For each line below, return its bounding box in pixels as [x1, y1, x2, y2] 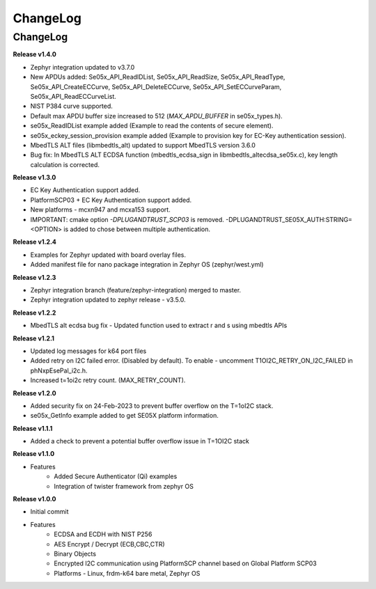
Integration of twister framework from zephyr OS [54, 482, 194, 490]
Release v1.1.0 [13, 450, 55, 458]
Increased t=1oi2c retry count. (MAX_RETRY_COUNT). [30, 376, 186, 384]
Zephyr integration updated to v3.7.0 [30, 63, 135, 71]
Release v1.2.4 [13, 237, 57, 246]
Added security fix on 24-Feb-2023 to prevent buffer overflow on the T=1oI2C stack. [30, 401, 274, 410]
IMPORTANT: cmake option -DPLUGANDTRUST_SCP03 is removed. [30, 215, 224, 223]
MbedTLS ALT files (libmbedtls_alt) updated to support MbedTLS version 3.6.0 [30, 141, 256, 149]
